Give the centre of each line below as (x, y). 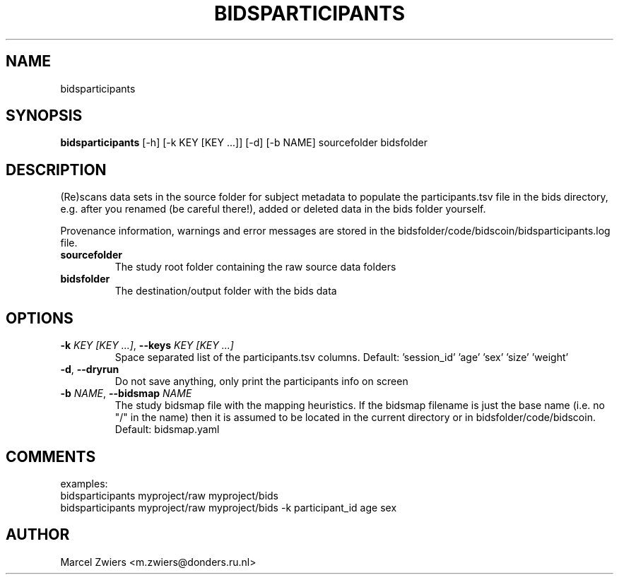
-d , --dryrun (90, 369)
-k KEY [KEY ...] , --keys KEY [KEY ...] (147, 345)
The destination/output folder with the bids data (226, 291)
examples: (84, 483)
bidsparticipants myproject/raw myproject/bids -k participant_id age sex (229, 507)
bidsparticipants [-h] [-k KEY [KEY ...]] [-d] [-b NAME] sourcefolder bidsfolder (244, 143)
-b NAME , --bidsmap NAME (126, 393)
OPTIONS (40, 318)
